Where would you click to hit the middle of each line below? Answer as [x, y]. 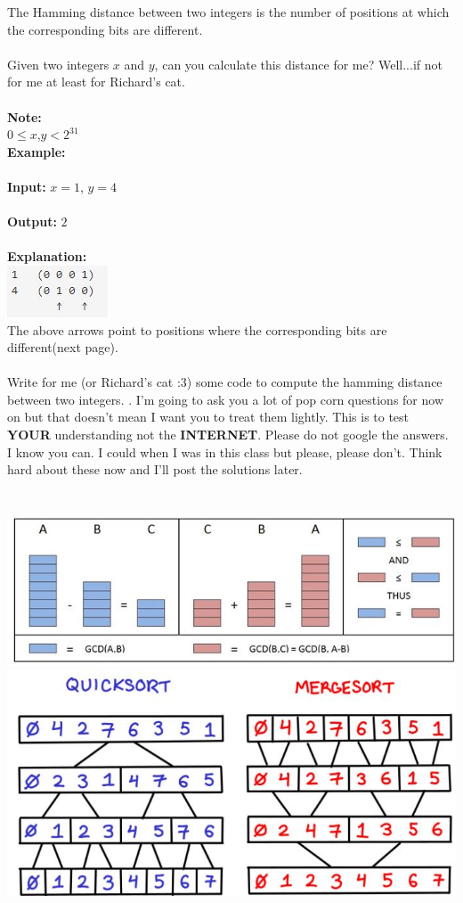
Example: [37, 151]
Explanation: [47, 256]
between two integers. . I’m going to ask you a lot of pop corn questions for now [225, 399]
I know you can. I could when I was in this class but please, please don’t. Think [225, 451]
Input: [27, 186]
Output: [32, 222]
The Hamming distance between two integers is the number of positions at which [228, 12]
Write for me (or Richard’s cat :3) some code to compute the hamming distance [225, 382]
